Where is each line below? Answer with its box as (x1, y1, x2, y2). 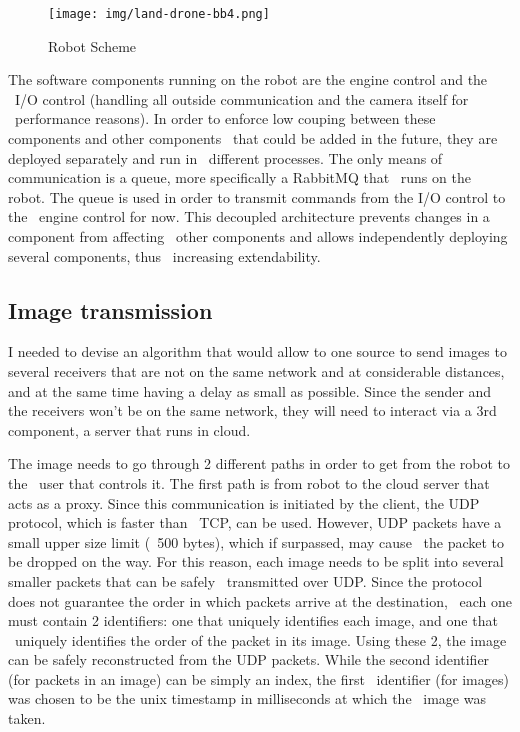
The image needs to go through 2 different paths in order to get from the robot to (8, 453, 511, 474)
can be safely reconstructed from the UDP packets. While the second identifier (8, 649, 490, 670)
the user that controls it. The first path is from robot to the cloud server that (8, 472, 490, 493)
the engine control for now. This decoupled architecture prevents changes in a (8, 206, 490, 227)
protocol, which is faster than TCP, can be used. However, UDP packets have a (8, 512, 502, 533)
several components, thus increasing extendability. (8, 245, 321, 266)
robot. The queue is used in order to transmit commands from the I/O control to (8, 186, 506, 207)
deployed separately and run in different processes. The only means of (8, 147, 443, 168)
